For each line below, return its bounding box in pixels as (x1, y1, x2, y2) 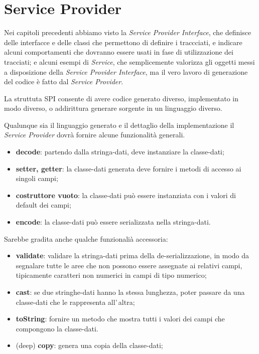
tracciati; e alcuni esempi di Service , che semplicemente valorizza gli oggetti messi (4, 56, 255, 67)
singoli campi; (16, 173, 58, 184)
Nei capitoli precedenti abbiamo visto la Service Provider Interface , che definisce (4, 27, 251, 38)
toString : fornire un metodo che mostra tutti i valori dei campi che (16, 313, 225, 324)
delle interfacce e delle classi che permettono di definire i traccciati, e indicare (4, 37, 242, 47)
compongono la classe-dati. (16, 323, 98, 333)
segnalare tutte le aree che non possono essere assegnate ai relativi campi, (16, 260, 242, 270)
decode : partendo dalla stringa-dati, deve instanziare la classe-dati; (16, 146, 224, 157)
